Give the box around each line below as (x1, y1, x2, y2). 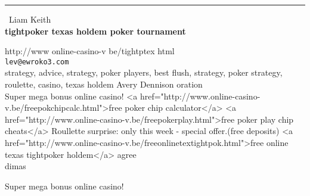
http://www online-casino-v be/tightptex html (5, 45, 175, 57)
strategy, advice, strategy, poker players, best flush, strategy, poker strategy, (5, 66, 283, 79)
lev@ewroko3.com (5, 57, 69, 66)
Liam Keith (9, 13, 51, 25)
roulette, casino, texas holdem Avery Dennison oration (5, 78, 203, 91)
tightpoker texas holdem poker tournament (5, 24, 186, 37)
